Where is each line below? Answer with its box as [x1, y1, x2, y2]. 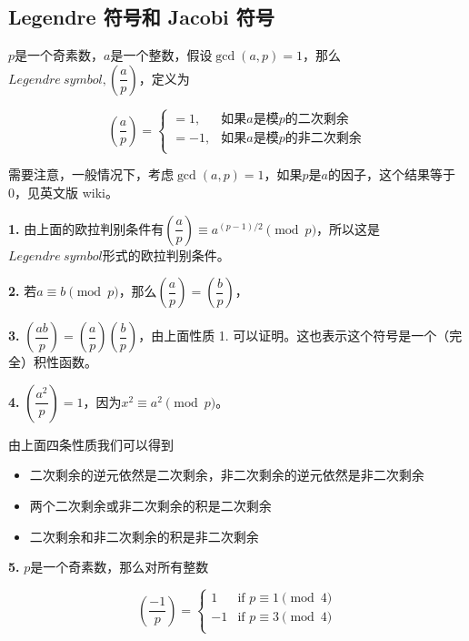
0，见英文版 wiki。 [8, 182, 118, 201]
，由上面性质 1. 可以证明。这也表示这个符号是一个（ [138, 326, 450, 345]
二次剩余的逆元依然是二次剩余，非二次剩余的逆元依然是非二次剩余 [29, 465, 424, 484]
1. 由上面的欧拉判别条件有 [8, 219, 165, 238]
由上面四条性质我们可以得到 [8, 434, 174, 453]
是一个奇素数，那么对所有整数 [30, 557, 209, 576]
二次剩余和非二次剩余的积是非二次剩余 [29, 526, 259, 545]
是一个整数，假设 [110, 46, 213, 65]
